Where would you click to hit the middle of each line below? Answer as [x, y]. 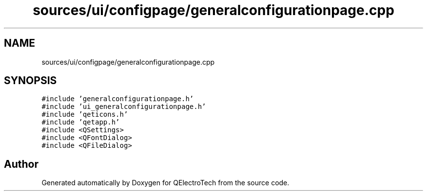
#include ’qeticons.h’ [85, 115]
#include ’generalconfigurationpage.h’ [118, 99]
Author [21, 164]
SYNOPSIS [30, 81]
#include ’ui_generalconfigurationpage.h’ [124, 107]
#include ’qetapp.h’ [81, 122]
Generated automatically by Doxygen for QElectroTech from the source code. [165, 183]
